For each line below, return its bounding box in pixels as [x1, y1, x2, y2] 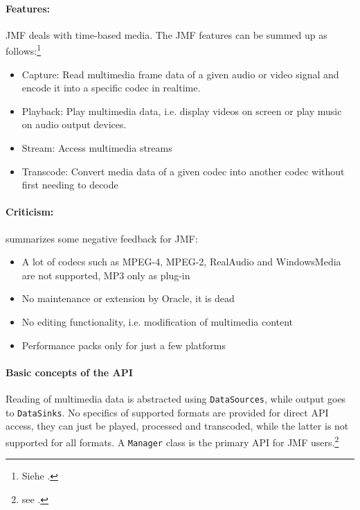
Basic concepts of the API [6, 364, 133, 379]
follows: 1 [6, 42, 42, 58]
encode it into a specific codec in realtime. [21, 80, 201, 95]
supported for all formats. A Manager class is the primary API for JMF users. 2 [6, 432, 339, 449]
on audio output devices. [21, 117, 127, 132]
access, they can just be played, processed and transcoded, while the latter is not [6, 419, 349, 433]
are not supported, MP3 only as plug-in [21, 267, 190, 282]
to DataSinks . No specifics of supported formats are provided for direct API [6, 405, 329, 419]
